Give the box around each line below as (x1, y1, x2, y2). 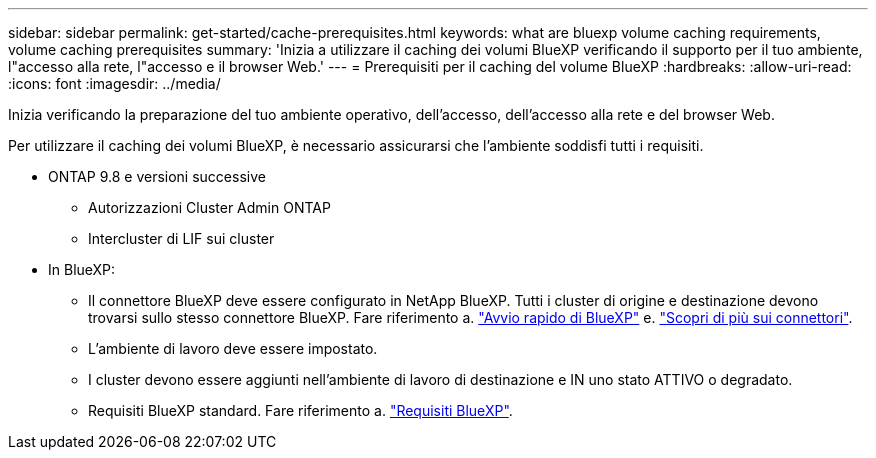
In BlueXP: (48, 261, 116, 278)
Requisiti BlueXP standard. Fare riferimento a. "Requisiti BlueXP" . (88, 402, 513, 419)
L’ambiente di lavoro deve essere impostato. (88, 340, 378, 357)
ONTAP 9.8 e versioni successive (48, 168, 266, 185)
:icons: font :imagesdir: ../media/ (8, 75, 221, 92)
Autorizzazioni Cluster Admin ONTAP (88, 199, 331, 216)
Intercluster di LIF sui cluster (88, 230, 275, 247)
